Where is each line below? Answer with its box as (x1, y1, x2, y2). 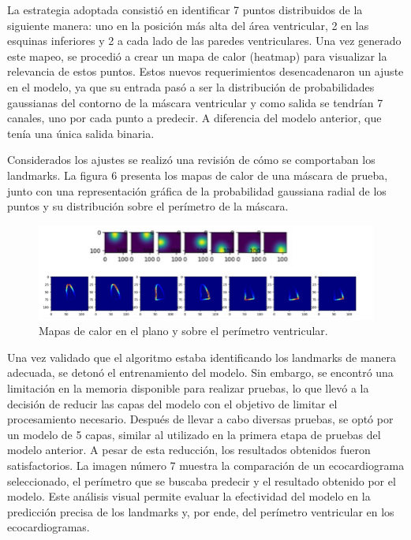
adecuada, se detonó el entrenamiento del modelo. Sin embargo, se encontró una (7, 364, 394, 381)
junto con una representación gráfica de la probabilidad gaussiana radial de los (7, 182, 387, 199)
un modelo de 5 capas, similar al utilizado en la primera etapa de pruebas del (7, 426, 381, 442)
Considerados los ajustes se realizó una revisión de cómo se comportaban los (7, 151, 376, 168)
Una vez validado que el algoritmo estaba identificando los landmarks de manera (7, 348, 397, 365)
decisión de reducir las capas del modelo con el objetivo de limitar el (7, 395, 338, 412)
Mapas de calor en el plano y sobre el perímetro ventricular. (39, 322, 328, 339)
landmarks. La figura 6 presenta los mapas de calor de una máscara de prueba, (7, 166, 388, 183)
